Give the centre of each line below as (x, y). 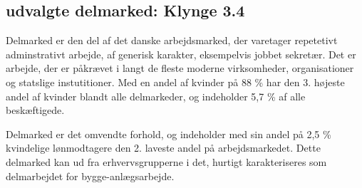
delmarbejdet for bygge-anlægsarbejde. (90, 176)
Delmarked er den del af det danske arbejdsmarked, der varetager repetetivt (172, 40)
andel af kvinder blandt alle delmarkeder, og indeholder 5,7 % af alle (156, 96)
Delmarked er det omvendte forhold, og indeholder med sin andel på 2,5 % (169, 134)
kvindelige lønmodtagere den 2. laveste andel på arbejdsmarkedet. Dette (163, 148)
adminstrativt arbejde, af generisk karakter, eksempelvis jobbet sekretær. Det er (181, 54)
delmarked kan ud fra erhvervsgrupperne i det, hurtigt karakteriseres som (166, 161)
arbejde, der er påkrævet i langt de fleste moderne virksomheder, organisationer (180, 68)
